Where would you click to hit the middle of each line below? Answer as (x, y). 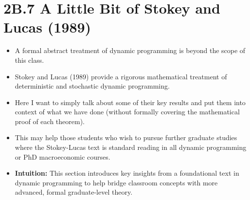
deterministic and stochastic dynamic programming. (92, 86)
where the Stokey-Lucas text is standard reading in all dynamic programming (131, 147)
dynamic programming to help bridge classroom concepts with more (116, 182)
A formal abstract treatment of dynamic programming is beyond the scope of (130, 50)
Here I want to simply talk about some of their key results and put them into (130, 102)
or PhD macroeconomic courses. (62, 156)
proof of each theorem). (50, 121)
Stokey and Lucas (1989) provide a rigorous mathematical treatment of (121, 76)
